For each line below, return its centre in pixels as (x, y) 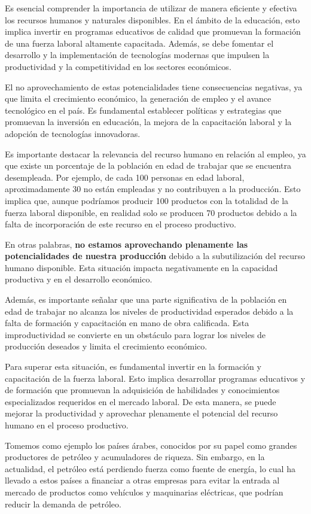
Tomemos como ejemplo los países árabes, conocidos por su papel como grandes (151, 445)
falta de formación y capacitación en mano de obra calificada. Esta (127, 323)
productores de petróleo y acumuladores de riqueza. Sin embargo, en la (135, 457)
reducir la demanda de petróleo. (63, 504)
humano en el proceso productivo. (67, 425)
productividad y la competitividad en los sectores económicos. (118, 66)
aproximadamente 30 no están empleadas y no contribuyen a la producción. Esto (153, 189)
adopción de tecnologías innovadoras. (73, 133)
